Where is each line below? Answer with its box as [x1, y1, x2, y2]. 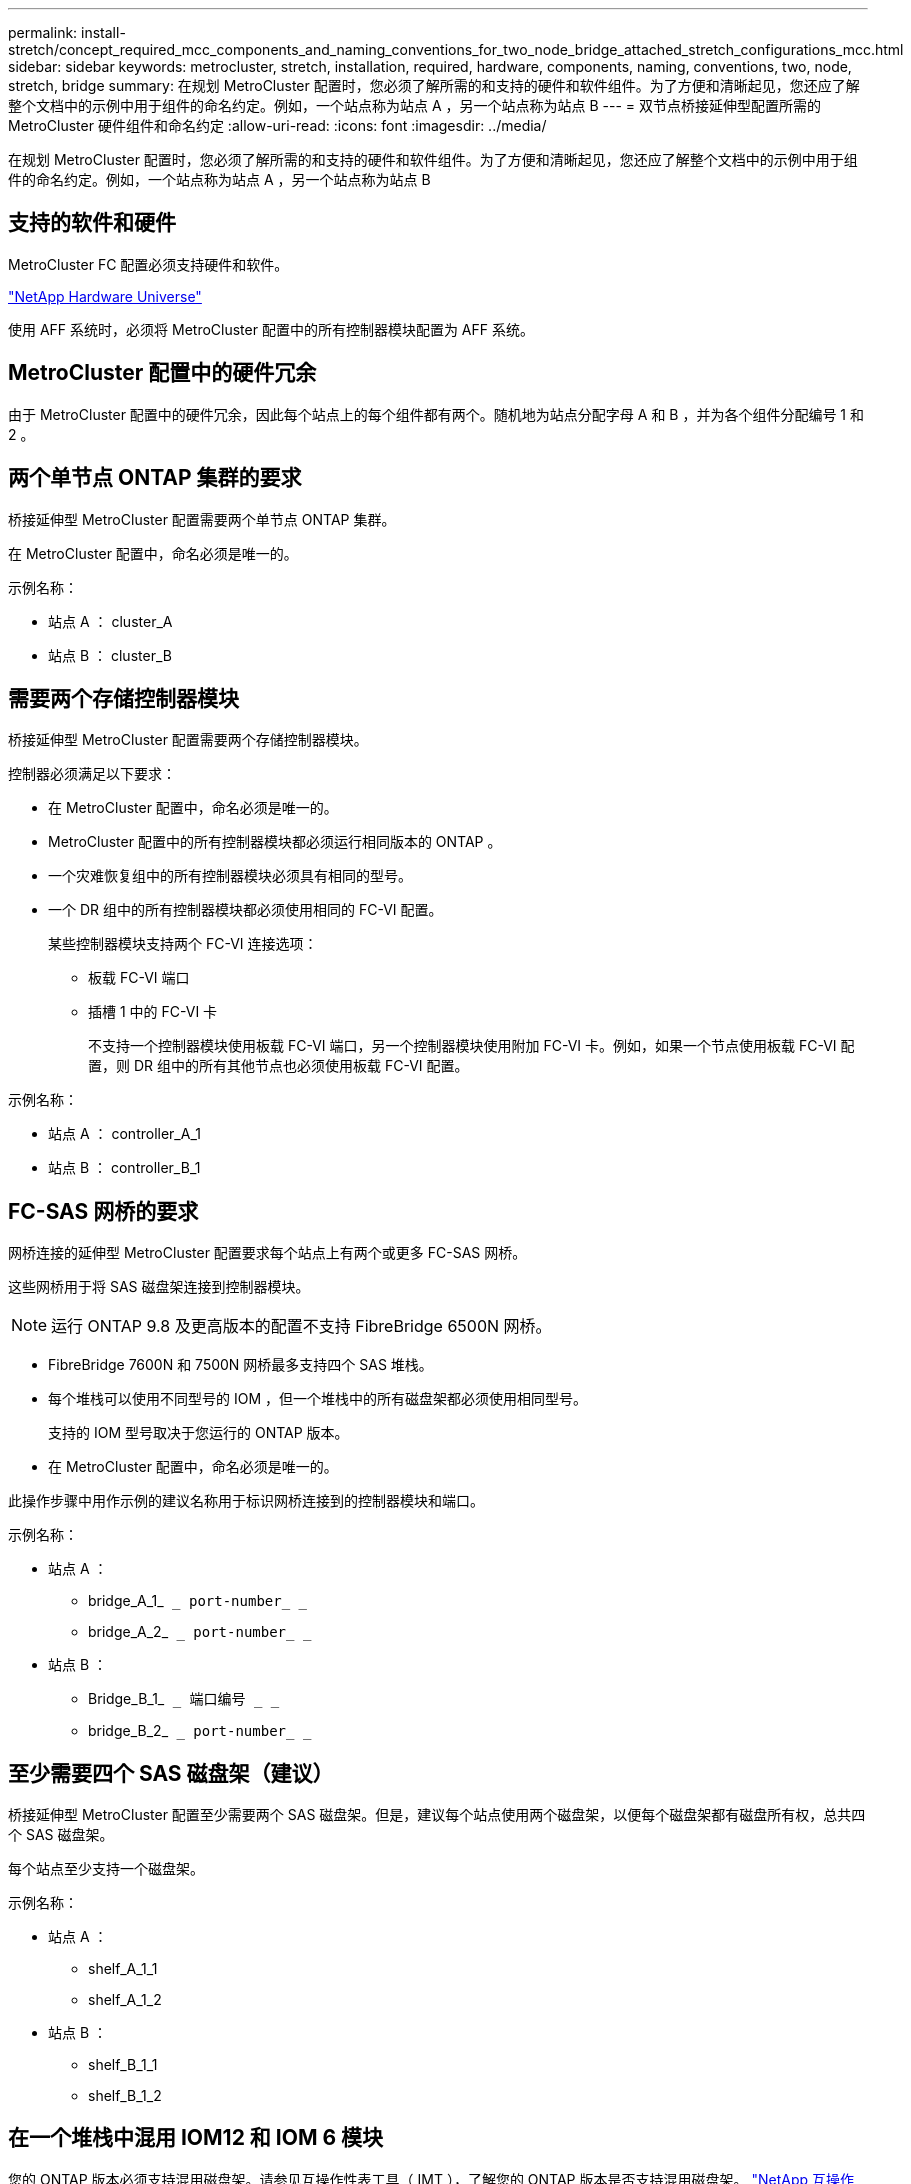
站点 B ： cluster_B [48, 646, 172, 664]
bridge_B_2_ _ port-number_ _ [88, 1722, 312, 1740]
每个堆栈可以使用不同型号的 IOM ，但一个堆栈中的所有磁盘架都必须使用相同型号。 [48, 1390, 587, 1408]
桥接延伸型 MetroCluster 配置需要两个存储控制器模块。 [8, 731, 368, 749]
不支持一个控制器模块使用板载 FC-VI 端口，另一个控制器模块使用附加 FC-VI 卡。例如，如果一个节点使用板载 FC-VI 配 [88, 1037, 855, 1055]
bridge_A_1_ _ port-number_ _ [88, 1592, 307, 1610]
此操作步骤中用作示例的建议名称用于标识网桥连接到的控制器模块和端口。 [8, 1492, 484, 1510]
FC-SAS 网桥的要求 [8, 1198, 199, 1224]
